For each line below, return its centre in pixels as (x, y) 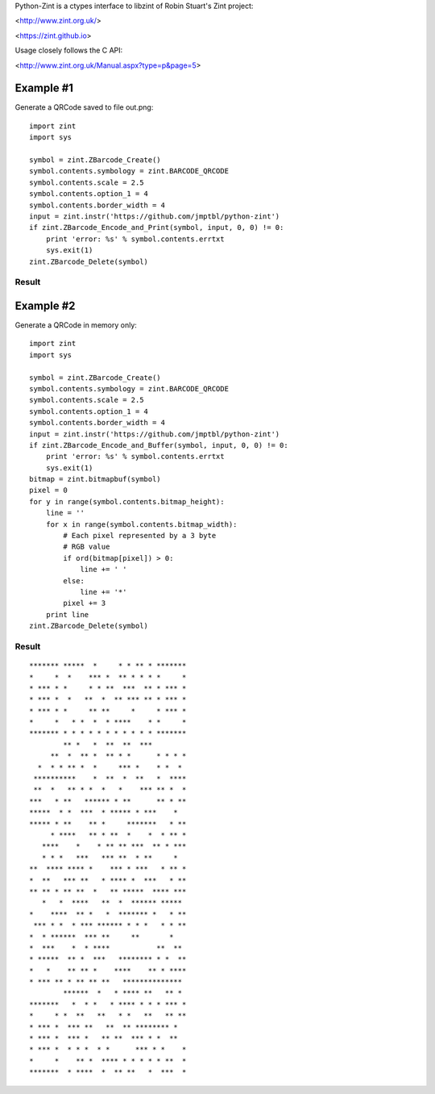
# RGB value (87, 547)
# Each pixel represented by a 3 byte (140, 536)
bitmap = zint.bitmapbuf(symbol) (95, 479)
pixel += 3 (85, 603)
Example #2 (45, 305)
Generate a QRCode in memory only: (76, 325)
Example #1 (44, 88)
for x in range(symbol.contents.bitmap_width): (141, 524)
